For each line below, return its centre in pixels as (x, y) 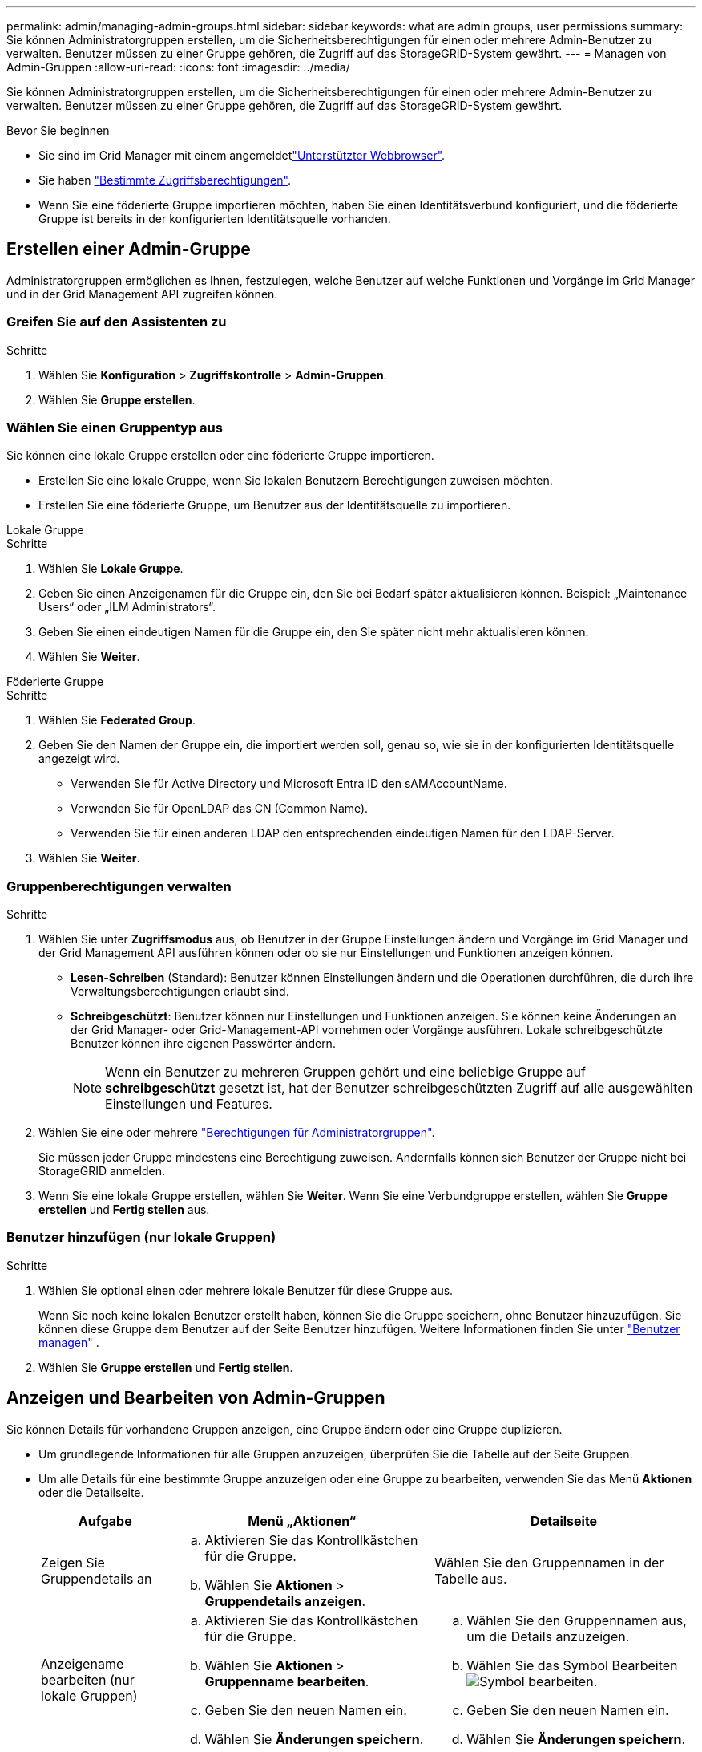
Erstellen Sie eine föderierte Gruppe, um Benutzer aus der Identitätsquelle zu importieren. (275, 505)
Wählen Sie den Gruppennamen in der (549, 1562)
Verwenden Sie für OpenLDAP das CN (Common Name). (220, 809)
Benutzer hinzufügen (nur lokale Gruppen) (141, 1237)
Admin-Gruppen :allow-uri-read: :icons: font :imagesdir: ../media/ (178, 67)
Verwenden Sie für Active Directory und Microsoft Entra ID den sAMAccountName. (289, 784)
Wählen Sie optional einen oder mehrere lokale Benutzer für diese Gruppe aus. (246, 1290)
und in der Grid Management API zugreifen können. (142, 294)
